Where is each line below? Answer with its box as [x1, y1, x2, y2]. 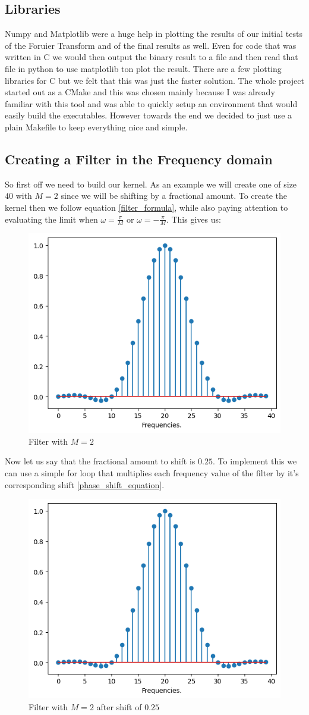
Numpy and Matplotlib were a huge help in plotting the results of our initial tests [5, 27, 302, 40]
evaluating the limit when [5, 213, 98, 225]
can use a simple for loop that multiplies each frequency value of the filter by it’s [5, 466, 299, 479]
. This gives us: [166, 213, 221, 225]
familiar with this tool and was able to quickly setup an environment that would [5, 97, 298, 110]
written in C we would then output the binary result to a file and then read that [5, 51, 298, 63]
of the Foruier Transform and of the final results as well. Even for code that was [5, 39, 297, 51]
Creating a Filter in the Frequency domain [5, 149, 273, 168]
